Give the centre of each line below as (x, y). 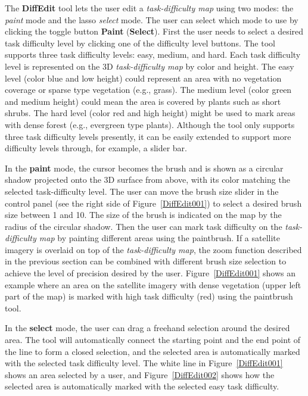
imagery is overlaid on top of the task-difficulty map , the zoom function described (153, 249)
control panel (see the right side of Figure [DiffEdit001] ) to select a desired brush (153, 203)
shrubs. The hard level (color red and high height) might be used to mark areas (150, 113)
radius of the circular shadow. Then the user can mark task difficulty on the (144, 226)
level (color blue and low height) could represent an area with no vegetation (143, 78)
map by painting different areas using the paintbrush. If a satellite (160, 238)
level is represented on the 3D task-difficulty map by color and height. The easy (150, 66)
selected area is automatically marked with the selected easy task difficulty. (142, 386)
